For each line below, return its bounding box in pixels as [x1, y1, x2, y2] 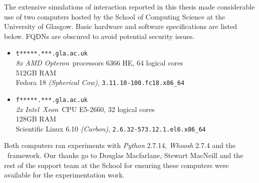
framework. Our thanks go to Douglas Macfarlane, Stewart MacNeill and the [7, 149, 243, 160]
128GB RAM [16, 113, 57, 124]
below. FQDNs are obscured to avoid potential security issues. [4, 30, 195, 41]
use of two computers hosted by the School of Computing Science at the [4, 11, 225, 21]
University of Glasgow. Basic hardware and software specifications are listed [4, 21, 237, 31]
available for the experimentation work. [4, 169, 125, 180]
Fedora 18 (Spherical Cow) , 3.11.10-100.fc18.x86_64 [16, 77, 185, 87]
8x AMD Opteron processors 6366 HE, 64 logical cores [16, 57, 183, 68]
